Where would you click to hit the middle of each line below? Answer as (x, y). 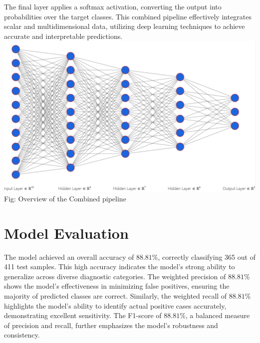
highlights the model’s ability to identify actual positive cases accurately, (115, 305)
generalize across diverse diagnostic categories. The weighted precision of (115, 276)
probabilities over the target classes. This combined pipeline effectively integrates (128, 16)
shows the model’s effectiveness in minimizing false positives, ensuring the (117, 286)
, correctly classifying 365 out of (207, 257)
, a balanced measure (218, 315)
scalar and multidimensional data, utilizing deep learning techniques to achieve (125, 26)
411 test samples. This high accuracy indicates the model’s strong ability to (120, 266)
